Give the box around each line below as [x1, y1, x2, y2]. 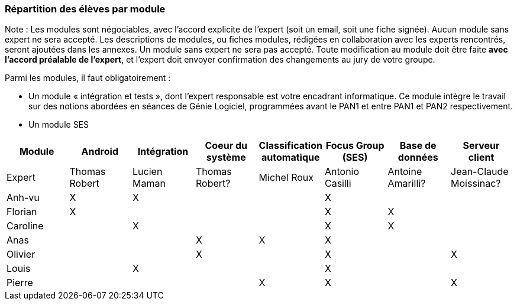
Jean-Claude [451, 166, 509, 178]
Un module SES [28, 119, 89, 130]
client [468, 151, 495, 164]
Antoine [387, 166, 422, 178]
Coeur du [205, 139, 248, 152]
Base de [399, 139, 437, 152]
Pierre [7, 277, 33, 289]
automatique [261, 151, 320, 164]
